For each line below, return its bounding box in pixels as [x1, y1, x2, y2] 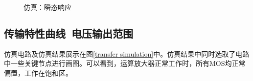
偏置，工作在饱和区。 [4, 67, 72, 78]
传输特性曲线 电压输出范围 [4, 25, 134, 40]
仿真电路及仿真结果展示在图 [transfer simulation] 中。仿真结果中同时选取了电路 [4, 48, 250, 59]
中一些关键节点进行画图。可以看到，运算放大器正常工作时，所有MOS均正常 [4, 58, 246, 68]
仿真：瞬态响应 [23, 2, 71, 12]
